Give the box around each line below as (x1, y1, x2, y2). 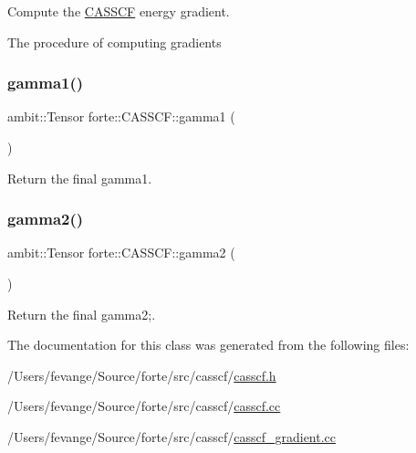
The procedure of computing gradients (7, 32, 222, 51)
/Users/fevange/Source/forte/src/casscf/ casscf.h (7, 365, 276, 385)
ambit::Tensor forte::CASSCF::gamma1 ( (7, 107, 235, 126)
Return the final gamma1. (7, 168, 152, 187)
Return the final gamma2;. (7, 304, 156, 323)
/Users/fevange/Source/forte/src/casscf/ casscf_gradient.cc (7, 427, 337, 446)
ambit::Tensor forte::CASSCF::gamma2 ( (7, 243, 235, 262)
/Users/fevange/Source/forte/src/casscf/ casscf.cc (7, 396, 281, 416)
